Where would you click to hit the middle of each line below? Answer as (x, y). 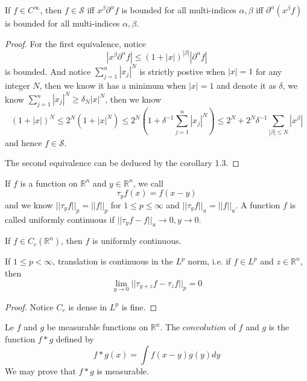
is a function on (49, 183)
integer (17, 85)
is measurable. (123, 370)
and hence (24, 142)
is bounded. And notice (48, 71)
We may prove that (40, 370)
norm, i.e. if (209, 261)
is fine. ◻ (139, 306)
